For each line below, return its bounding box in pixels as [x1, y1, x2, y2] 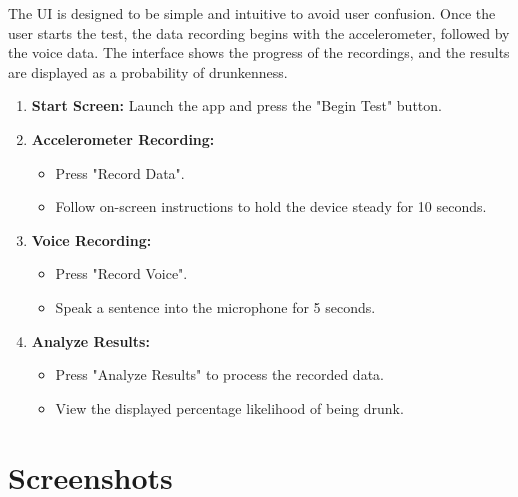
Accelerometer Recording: [31, 128, 215, 149]
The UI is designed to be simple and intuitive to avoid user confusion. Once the [8, 3, 496, 23]
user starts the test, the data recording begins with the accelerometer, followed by [8, 22, 510, 43]
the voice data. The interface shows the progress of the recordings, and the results [8, 42, 510, 63]
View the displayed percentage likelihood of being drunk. [55, 397, 404, 418]
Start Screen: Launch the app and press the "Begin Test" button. [31, 95, 442, 116]
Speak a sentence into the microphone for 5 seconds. [55, 296, 376, 317]
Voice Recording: [31, 229, 152, 250]
